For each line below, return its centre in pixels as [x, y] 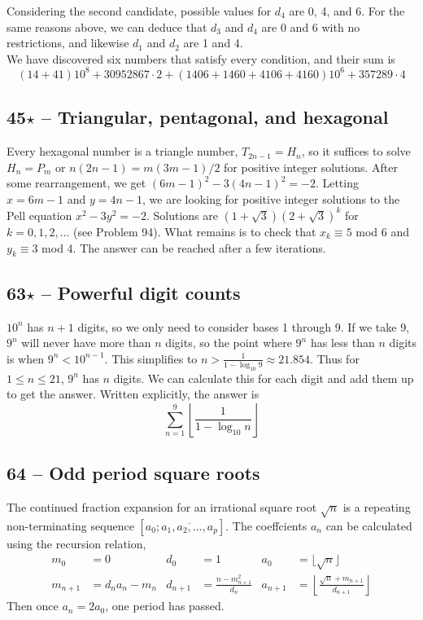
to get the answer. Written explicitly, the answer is [133, 394]
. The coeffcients [266, 525]
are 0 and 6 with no [311, 26]
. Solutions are [182, 215]
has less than [342, 343]
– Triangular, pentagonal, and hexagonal [215, 117]
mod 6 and [383, 231]
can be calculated [369, 525]
